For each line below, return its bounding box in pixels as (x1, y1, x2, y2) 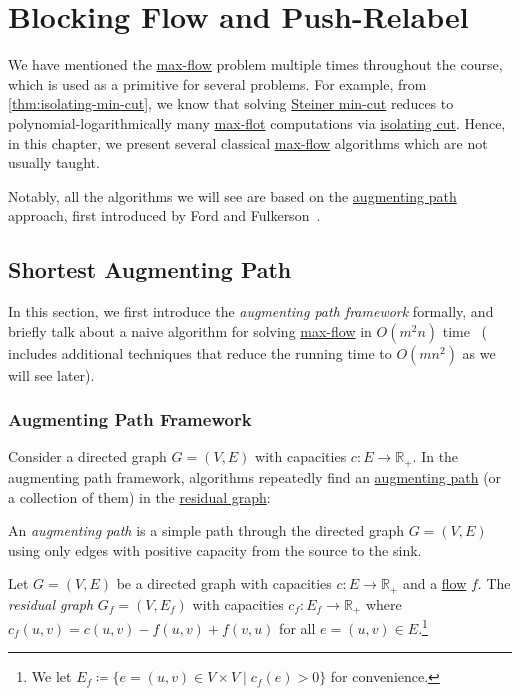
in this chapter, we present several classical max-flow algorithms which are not (8, 132, 488, 153)
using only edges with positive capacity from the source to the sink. (8, 539, 422, 560)
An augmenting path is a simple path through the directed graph (8, 520, 405, 541)
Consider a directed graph (8, 446, 167, 467)
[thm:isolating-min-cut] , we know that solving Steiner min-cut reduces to (8, 93, 454, 114)
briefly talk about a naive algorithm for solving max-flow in (8, 320, 372, 341)
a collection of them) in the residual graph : (8, 486, 271, 507)
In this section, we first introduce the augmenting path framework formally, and (8, 301, 494, 322)
